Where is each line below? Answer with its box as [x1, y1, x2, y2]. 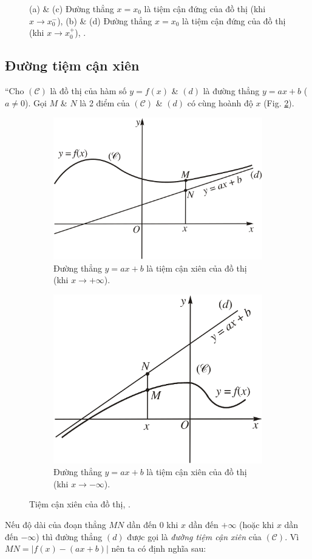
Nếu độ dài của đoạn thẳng [5, 518, 106, 530]
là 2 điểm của [80, 96, 130, 109]
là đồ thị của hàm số [50, 84, 127, 97]
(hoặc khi [239, 518, 274, 530]
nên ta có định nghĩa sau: [111, 542, 206, 555]
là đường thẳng [203, 84, 260, 97]
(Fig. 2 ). [263, 96, 294, 109]
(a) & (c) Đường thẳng [29, 2, 114, 15]
